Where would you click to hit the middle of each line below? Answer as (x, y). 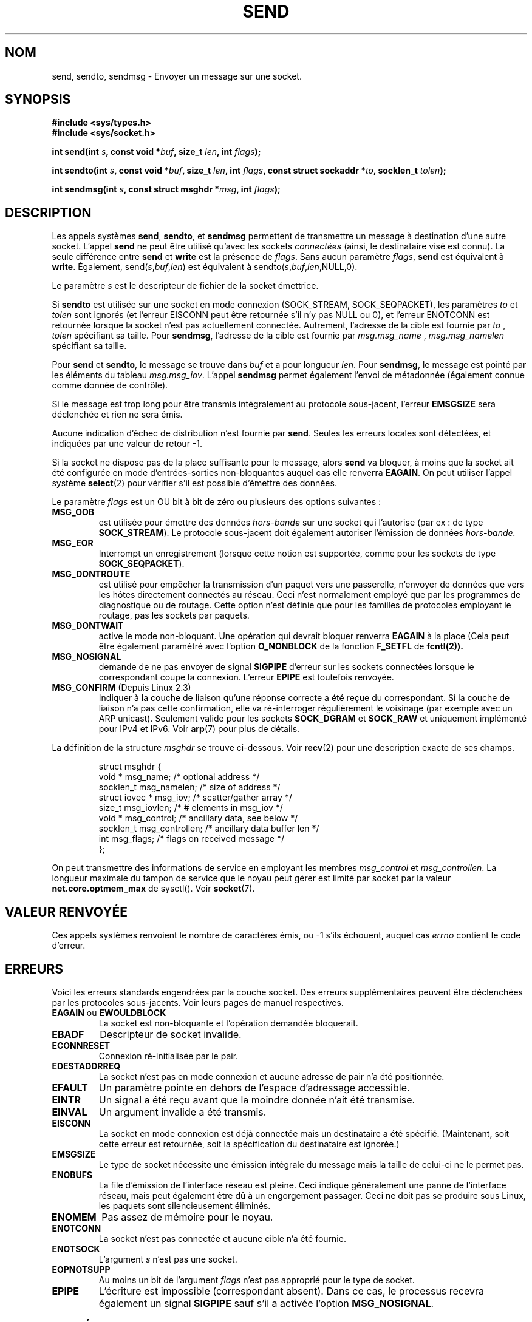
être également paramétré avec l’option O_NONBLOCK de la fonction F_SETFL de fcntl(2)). (281, 646)
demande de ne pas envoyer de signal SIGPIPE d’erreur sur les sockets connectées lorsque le (286, 667)
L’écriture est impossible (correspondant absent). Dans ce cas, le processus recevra (292, 1291)
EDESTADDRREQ (86, 1066)
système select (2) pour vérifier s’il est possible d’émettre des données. (194, 483)
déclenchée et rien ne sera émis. (117, 415)
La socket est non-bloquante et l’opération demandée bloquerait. (228, 1023)
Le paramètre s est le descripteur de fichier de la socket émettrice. (185, 286)
